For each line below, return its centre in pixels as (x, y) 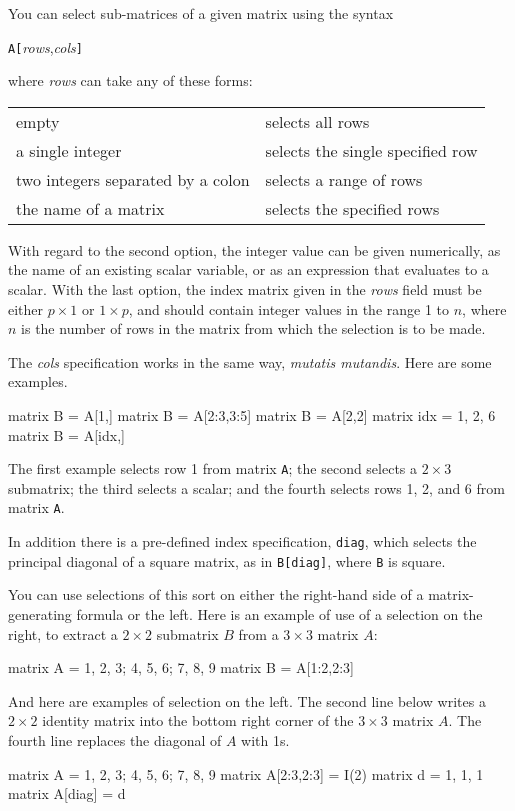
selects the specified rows (352, 208)
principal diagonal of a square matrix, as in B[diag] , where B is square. (227, 560)
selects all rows (317, 121)
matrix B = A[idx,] (66, 434)
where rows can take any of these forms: (130, 80)
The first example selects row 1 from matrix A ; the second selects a (213, 468)
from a (258, 633)
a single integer (69, 150)
